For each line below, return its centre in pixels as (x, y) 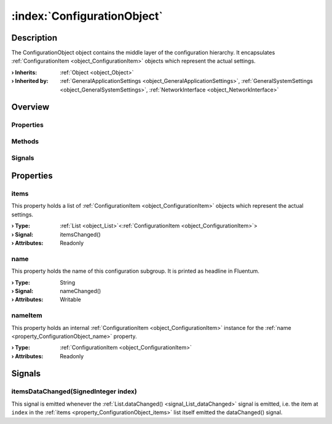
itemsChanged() (80, 234)
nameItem (27, 315)
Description (34, 38)
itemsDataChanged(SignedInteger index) (74, 391)
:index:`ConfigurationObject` (87, 16)
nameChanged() (81, 291)
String (68, 282)
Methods (25, 141)
